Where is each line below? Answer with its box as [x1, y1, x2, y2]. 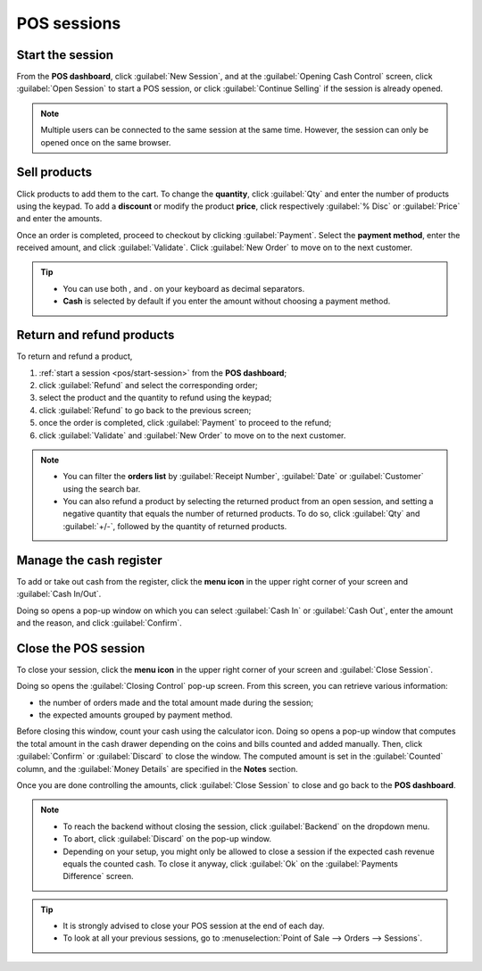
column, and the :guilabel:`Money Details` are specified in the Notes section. [16, 763, 298, 774]
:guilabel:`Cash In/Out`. [16, 589, 102, 600]
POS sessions [16, 13, 121, 33]
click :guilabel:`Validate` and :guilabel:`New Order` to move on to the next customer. [38, 429, 346, 441]
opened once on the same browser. [40, 137, 171, 147]
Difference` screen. [62, 871, 134, 882]
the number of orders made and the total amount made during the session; [38, 697, 314, 708]
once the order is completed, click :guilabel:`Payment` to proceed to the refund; [38, 418, 332, 428]
